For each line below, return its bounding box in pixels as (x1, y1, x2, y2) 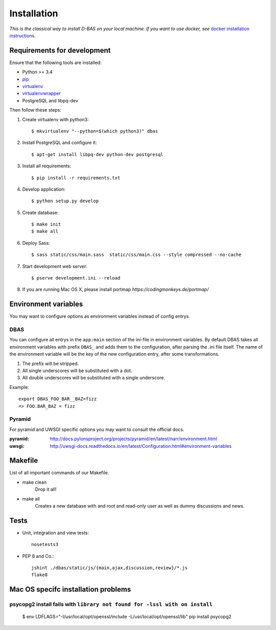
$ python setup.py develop (31, 198, 99, 204)
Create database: (22, 209, 59, 215)
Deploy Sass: (22, 240, 50, 246)
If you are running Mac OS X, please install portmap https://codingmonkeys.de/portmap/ (22, 287, 209, 293)
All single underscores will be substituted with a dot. (22, 367, 132, 374)
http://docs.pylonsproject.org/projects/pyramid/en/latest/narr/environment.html (50, 436, 217, 442)
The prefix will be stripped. (22, 360, 79, 366)
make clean (22, 479, 47, 485)
